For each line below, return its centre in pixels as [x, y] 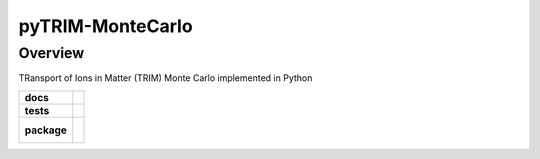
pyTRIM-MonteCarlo [106, 26]
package [45, 130]
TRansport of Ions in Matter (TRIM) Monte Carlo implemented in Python [165, 78]
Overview [51, 53]
